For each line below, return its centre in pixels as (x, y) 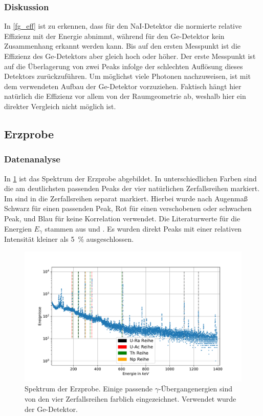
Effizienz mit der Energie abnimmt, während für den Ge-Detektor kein (114, 36)
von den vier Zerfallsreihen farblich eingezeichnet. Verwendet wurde (130, 399)
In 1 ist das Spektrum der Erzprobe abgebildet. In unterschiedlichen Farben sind (130, 178)
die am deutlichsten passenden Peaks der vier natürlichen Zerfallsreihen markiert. (132, 188)
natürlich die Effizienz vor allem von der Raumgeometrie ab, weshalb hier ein (125, 96)
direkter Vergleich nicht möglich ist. (60, 106)
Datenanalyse (32, 159)
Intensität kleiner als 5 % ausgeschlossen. (69, 238)
